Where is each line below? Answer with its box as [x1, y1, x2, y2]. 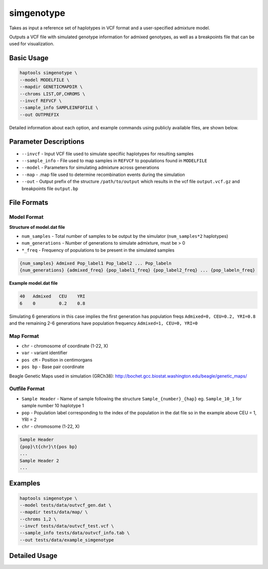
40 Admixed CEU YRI [19, 293, 85, 299]
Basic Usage [9, 54, 49, 62]
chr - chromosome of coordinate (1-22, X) [21, 343, 109, 349]
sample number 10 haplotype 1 [21, 403, 84, 409]
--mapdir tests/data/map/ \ [19, 509, 88, 515]
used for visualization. [9, 41, 55, 47]
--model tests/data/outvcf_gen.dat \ [19, 502, 112, 508]
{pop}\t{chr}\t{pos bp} [19, 444, 78, 450]
